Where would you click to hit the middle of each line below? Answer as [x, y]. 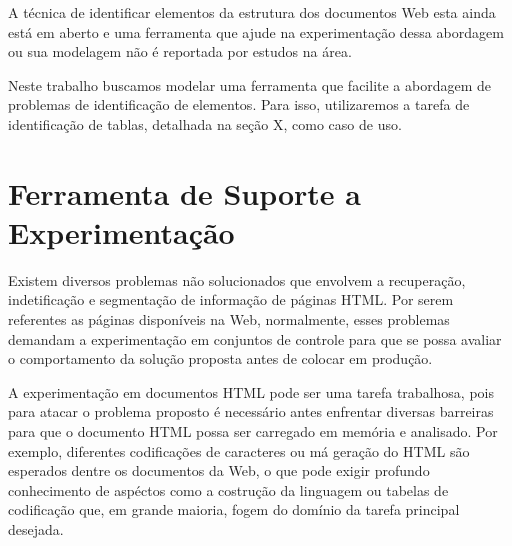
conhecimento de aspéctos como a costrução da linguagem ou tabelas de [228, 489]
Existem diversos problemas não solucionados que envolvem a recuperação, [237, 279]
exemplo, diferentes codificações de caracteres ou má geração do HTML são [239, 450]
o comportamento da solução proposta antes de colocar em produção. [220, 358]
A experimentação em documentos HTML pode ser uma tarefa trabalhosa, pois [251, 391]
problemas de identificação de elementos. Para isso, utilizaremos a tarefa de [239, 104]
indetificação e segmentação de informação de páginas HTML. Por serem [231, 299]
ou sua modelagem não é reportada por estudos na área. [180, 51]
